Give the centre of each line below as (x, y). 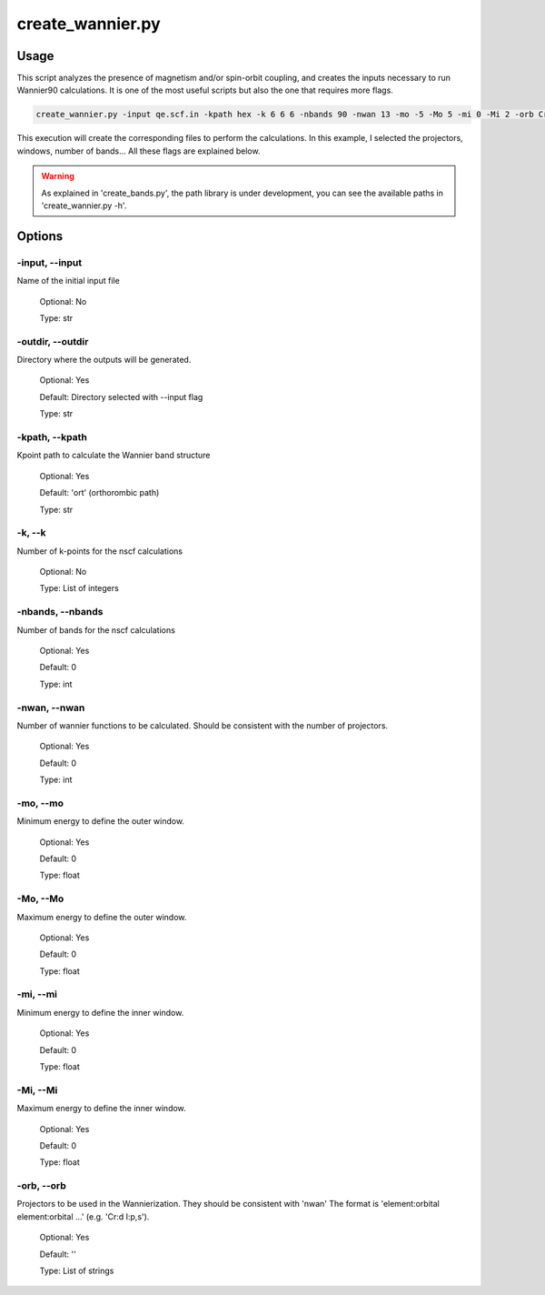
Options (40, 236)
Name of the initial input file (68, 281)
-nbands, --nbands (60, 612)
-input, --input (50, 262)
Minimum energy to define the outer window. (101, 821)
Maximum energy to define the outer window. (102, 917)
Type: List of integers (79, 588)
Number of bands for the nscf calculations (96, 630)
